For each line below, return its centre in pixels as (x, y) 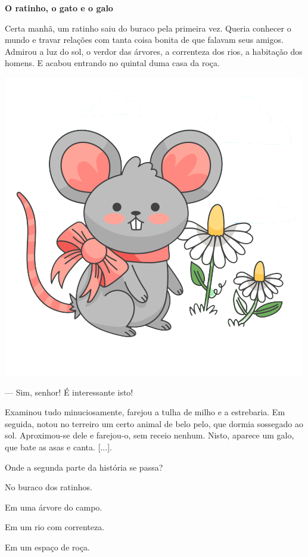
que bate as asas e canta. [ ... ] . (58, 446)
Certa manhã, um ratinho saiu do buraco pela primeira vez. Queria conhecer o (148, 28)
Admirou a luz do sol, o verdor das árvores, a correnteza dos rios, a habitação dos (154, 51)
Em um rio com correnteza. (55, 527)
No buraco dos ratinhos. (49, 487)
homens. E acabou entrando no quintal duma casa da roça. (112, 63)
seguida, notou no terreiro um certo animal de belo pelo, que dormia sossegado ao (154, 423)
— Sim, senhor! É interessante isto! (69, 392)
